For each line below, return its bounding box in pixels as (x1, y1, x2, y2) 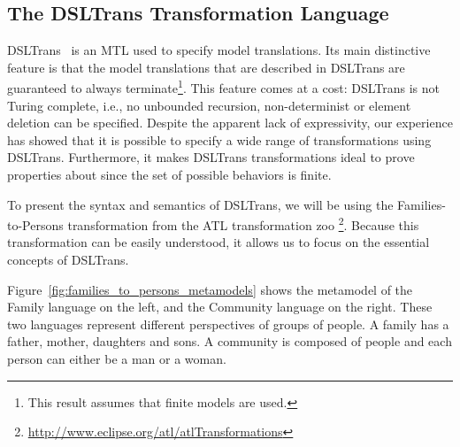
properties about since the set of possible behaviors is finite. (7, 166, 332, 184)
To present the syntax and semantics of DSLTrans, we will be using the (7, 195, 394, 213)
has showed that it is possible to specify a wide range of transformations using (7, 130, 432, 149)
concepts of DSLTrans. (7, 250, 129, 269)
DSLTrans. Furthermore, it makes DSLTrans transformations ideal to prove (7, 148, 415, 166)
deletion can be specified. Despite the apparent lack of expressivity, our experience (7, 113, 453, 132)
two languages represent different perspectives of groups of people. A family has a (7, 314, 449, 333)
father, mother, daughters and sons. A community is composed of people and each (7, 332, 452, 351)
